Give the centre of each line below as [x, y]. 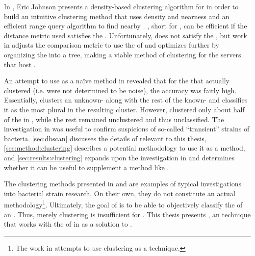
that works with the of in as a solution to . [68, 224]
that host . [20, 64]
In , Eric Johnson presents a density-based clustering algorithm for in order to [121, 6]
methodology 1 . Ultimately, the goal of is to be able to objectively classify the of [123, 204]
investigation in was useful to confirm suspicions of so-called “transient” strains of [127, 129]
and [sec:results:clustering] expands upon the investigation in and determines [119, 157]
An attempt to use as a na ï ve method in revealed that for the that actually [117, 81]
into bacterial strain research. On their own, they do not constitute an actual [120, 193]
